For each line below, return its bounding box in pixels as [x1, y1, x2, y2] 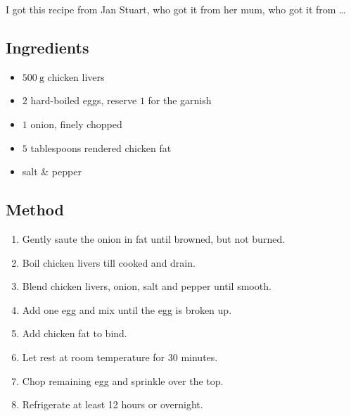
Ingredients [6, 36, 89, 58]
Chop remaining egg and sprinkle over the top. [22, 373, 224, 388]
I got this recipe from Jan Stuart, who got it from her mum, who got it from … [6, 2, 346, 16]
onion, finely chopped [30, 116, 122, 131]
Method [6, 198, 64, 220]
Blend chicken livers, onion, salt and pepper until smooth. [22, 279, 272, 294]
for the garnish [148, 93, 212, 108]
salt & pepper [22, 164, 82, 179]
